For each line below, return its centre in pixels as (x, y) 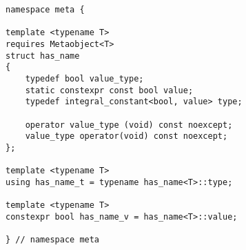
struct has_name (43, 56)
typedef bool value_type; (84, 78)
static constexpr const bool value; (109, 90)
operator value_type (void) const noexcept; (129, 125)
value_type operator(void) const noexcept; (126, 136)
